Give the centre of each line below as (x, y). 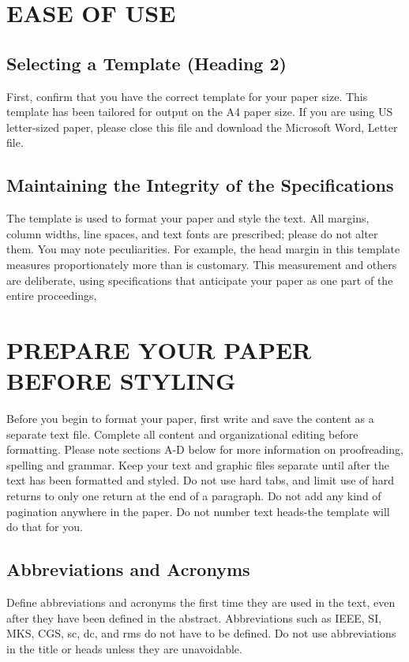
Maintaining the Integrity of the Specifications (200, 185)
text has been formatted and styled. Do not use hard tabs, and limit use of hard (201, 480)
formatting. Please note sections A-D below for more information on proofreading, (205, 449)
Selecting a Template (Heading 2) (146, 63)
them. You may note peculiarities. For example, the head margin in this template (203, 249)
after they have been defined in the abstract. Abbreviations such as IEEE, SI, (194, 617)
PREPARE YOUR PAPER (159, 349)
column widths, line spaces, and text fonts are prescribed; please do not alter (192, 233)
